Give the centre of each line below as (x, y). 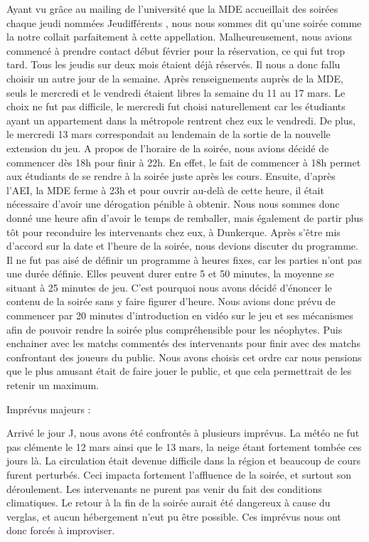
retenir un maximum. (53, 385)
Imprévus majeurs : (49, 409)
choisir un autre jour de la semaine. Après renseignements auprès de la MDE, (175, 78)
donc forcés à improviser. (61, 530)
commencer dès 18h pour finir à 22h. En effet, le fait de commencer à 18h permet (184, 162)
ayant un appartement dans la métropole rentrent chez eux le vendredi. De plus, (181, 120)
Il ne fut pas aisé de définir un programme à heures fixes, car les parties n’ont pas (184, 259)
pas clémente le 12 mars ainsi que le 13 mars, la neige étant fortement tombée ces (184, 446)
